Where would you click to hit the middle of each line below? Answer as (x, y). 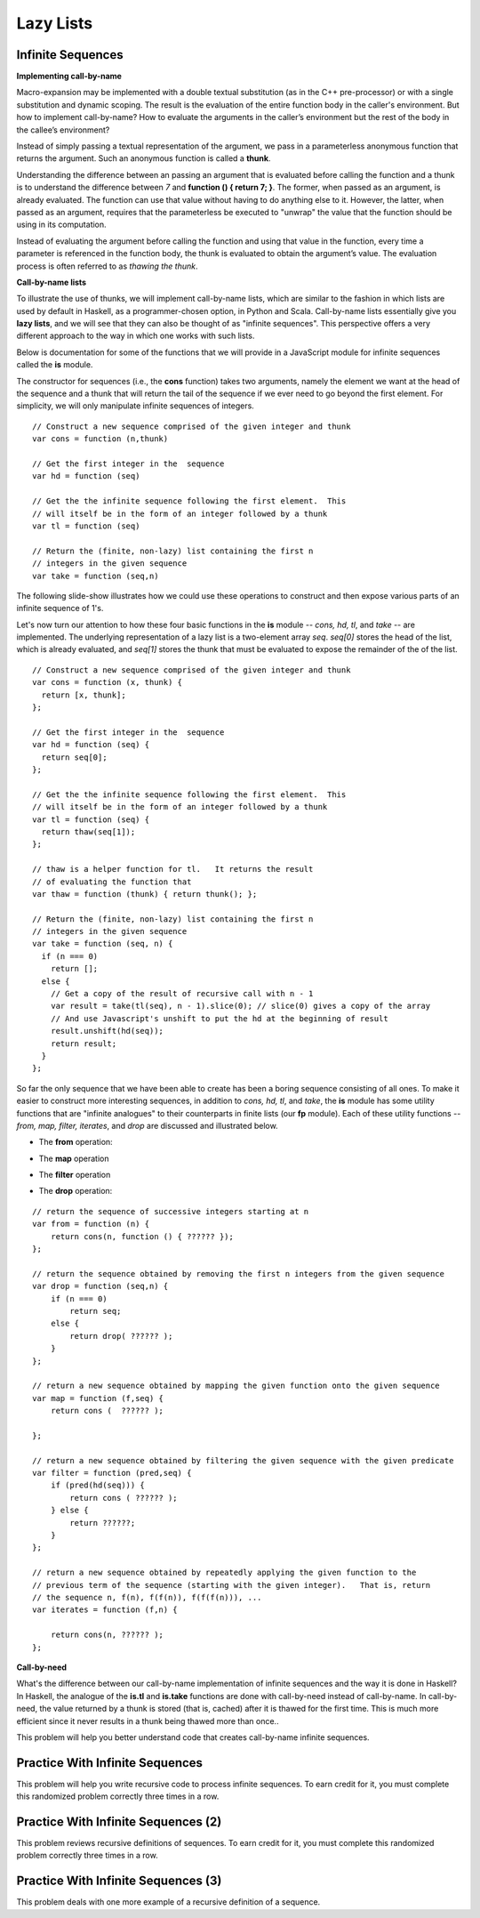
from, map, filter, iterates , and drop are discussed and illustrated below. (148, 1125)
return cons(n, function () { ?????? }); (142, 1236)
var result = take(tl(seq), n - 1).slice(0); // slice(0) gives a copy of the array (240, 1006)
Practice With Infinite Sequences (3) (119, 1881)
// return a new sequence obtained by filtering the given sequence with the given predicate (243, 1460)
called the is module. (55, 365)
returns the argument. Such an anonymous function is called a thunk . (144, 158)
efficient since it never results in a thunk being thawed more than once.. (148, 1721)
